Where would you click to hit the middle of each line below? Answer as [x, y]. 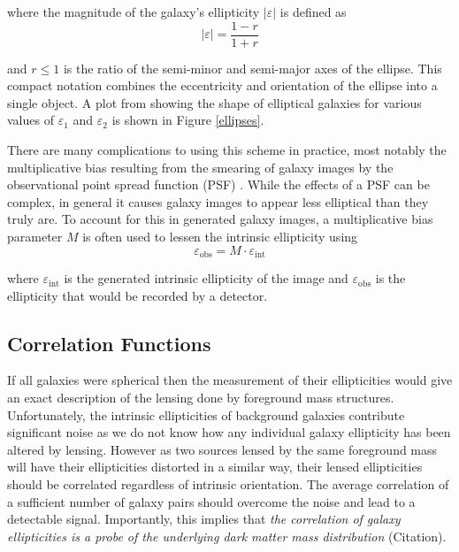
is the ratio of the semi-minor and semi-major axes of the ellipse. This [252, 68]
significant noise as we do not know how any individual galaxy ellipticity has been [229, 432]
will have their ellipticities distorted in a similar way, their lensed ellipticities [215, 467]
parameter [35, 236]
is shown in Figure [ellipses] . [188, 120]
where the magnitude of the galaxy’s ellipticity [134, 11]
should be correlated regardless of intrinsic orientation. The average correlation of [228, 484]
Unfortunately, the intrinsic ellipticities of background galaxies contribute [206, 414]
